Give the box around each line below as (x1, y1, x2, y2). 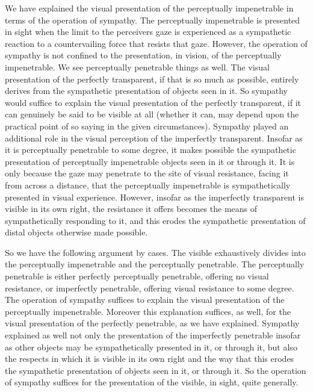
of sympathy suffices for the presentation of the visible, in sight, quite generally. (5, 376, 299, 388)
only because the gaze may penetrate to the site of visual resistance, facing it (5, 167, 289, 179)
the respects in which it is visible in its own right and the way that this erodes (5, 352, 294, 365)
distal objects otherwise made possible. (5, 226, 148, 238)
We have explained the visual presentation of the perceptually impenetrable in (5, 2, 294, 14)
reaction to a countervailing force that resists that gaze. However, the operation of (5, 37, 308, 49)
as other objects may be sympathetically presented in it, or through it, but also (5, 340, 297, 353)
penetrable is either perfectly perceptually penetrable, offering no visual (5, 270, 269, 282)
